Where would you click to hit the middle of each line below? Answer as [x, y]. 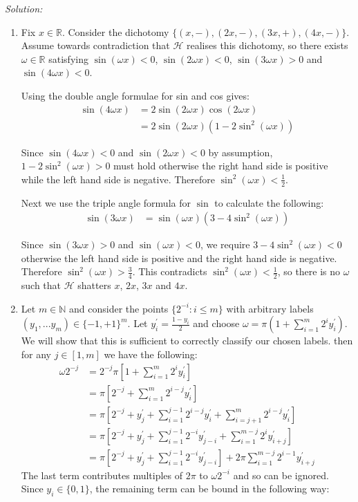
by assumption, [241, 152]
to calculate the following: [269, 202]
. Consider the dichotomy [115, 31]
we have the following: [151, 354]
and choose [216, 323]
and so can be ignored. [281, 475]
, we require [225, 244]
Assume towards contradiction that [95, 45]
